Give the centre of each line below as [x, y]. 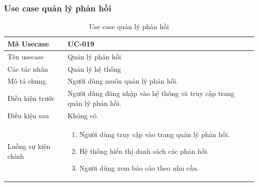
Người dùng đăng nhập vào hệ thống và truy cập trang [151, 93]
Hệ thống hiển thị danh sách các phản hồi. [144, 151]
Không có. [83, 115]
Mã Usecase [28, 43]
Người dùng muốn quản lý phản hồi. [123, 81]
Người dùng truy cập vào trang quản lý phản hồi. [155, 134]
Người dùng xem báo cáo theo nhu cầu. [139, 167]
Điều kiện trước [31, 98]
